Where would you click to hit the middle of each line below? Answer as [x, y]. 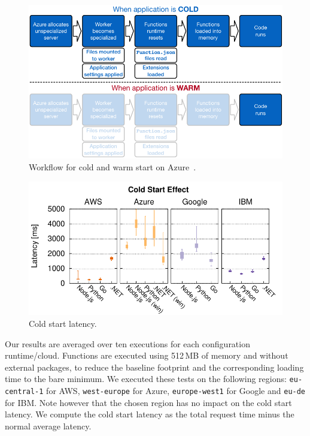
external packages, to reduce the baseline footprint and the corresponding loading [154, 367]
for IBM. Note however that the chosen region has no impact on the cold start [148, 402]
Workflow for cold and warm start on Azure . [113, 166]
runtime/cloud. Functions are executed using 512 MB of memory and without [147, 355]
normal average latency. [48, 426]
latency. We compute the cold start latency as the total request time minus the [150, 414]
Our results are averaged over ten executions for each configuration [127, 343]
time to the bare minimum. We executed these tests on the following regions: [146, 379]
